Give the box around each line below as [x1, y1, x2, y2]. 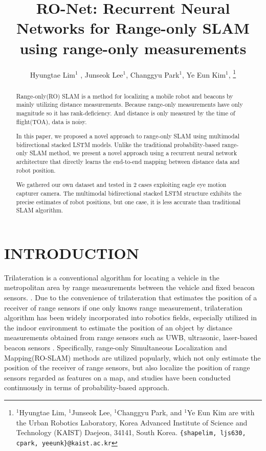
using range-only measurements [19, 37, 247, 58]
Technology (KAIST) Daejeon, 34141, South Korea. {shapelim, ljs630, [16, 427, 246, 438]
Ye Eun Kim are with [187, 407, 255, 417]
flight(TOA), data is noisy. [16, 117, 87, 126]
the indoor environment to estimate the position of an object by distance [4, 322, 232, 333]
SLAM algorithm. [16, 206, 63, 215]
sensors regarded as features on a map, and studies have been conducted [4, 372, 231, 383]
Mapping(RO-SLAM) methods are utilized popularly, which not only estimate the [4, 352, 261, 363]
